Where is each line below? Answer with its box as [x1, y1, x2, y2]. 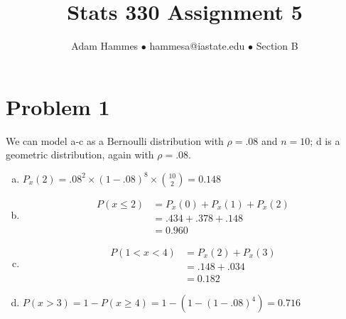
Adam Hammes [71, 38, 139, 53]
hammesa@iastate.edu [149, 38, 245, 53]
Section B [256, 38, 298, 53]
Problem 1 [6, 92, 110, 121]
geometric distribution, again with [6, 147, 154, 162]
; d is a [310, 133, 340, 148]
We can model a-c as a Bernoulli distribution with [6, 133, 224, 148]
